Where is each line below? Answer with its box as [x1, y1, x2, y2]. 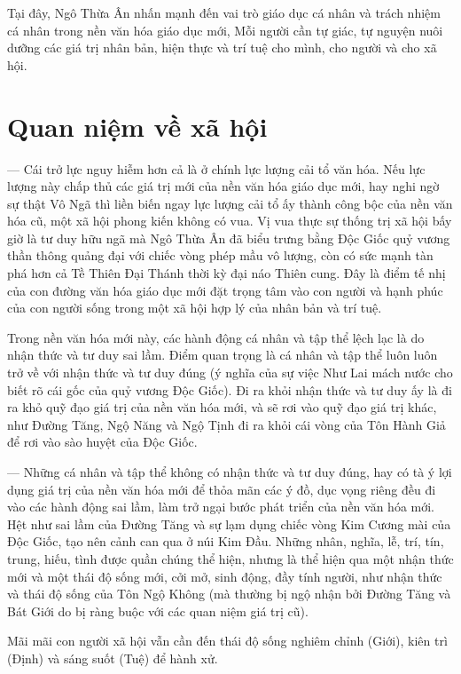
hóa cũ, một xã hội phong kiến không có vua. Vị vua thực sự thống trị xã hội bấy [7, 211, 452, 230]
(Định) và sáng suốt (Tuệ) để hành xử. [7, 648, 218, 667]
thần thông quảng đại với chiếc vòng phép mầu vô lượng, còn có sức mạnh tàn [7, 246, 434, 265]
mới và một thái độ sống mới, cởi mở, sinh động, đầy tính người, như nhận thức [7, 567, 442, 585]
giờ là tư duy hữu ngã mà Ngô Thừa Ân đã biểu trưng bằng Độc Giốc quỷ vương [7, 228, 450, 247]
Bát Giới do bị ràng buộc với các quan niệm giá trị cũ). [7, 601, 309, 620]
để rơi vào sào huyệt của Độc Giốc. [7, 432, 198, 451]
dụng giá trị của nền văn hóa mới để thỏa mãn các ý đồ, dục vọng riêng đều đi [7, 480, 436, 498]
